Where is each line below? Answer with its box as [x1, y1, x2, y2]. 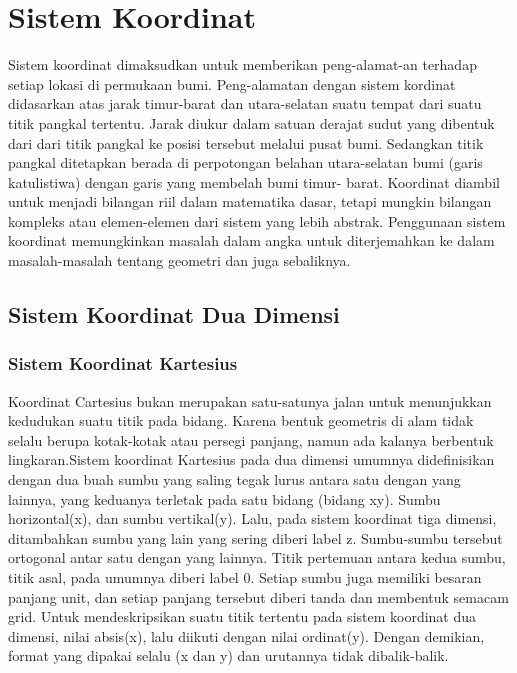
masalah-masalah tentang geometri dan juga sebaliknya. [8, 250, 351, 271]
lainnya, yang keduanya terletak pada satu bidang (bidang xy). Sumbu [8, 488, 441, 509]
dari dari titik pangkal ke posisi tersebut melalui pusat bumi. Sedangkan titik [8, 132, 484, 153]
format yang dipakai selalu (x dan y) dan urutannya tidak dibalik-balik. [8, 645, 449, 666]
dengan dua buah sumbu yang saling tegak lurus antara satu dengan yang [8, 469, 461, 490]
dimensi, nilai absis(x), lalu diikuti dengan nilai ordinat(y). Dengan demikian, [8, 625, 485, 646]
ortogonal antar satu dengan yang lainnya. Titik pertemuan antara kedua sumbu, [8, 547, 506, 568]
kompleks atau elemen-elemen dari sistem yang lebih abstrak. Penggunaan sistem [8, 210, 506, 231]
